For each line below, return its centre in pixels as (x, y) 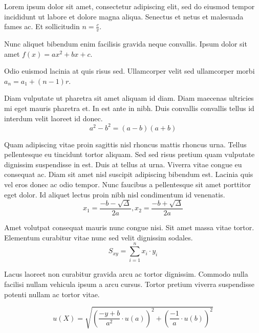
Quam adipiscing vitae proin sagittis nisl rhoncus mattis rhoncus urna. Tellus (125, 144)
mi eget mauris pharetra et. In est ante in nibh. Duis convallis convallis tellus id (129, 108)
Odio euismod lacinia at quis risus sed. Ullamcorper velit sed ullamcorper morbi (129, 71)
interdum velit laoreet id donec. (53, 118)
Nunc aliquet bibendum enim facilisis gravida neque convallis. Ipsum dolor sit (126, 44)
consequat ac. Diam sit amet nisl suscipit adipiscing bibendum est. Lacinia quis (129, 174)
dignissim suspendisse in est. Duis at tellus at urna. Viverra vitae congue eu (123, 164)
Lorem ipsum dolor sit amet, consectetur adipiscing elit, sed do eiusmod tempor (129, 6)
